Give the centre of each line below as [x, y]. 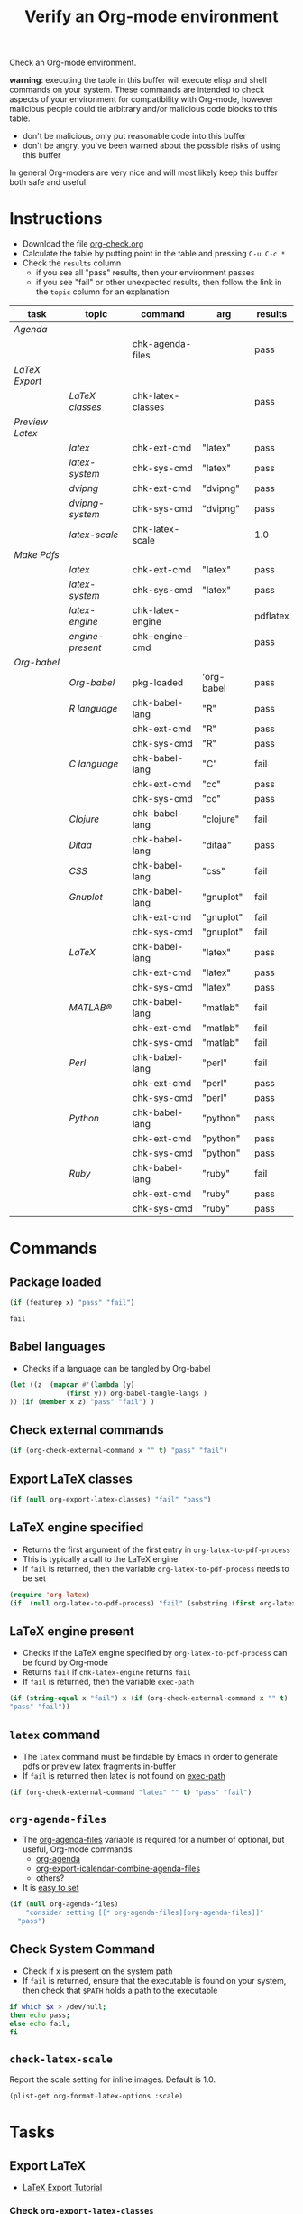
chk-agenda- [162, 344]
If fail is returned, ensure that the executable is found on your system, [154, 1980]
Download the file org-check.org [83, 244]
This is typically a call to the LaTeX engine [100, 1558]
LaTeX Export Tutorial [62, 2188]
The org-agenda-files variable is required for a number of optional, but [153, 1840]
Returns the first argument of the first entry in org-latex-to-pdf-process [156, 1549]
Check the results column [72, 263]
